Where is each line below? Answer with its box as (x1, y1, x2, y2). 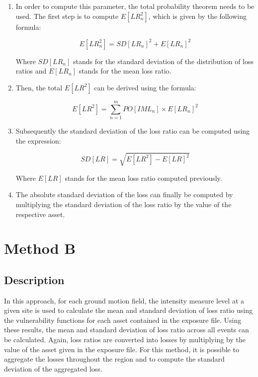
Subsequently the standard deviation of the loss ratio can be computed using (15, 126, 250, 136)
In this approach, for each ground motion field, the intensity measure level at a (4, 295, 244, 305)
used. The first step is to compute (15, 10, 119, 21)
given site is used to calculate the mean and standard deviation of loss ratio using (4, 305, 253, 315)
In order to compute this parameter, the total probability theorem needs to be (15, 1, 255, 11)
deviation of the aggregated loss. (4, 363, 102, 374)
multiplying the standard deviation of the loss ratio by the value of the (15, 199, 232, 209)
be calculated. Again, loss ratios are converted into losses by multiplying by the (4, 334, 246, 345)
